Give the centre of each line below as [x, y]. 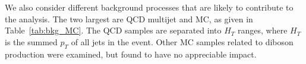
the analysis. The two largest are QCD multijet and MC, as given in [129, 18]
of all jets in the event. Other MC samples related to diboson [182, 41]
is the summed [31, 41]
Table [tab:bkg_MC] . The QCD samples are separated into [113, 30]
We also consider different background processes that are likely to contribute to [149, 7]
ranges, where [263, 30]
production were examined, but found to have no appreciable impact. [131, 54]
